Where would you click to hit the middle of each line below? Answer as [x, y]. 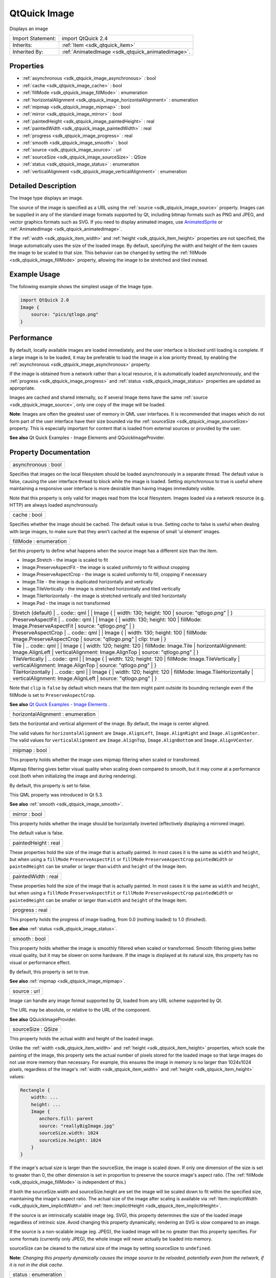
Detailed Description [43, 186]
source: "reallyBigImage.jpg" [77, 1126]
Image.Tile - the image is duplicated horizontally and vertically [88, 581]
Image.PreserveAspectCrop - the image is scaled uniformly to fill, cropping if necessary [114, 575]
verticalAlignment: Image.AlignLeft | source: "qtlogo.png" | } [85, 678]
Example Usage [35, 274]
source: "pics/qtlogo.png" [65, 315]
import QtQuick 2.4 [85, 38]
